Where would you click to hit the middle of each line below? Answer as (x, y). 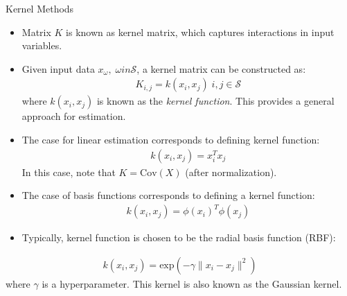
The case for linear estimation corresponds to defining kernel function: (171, 139)
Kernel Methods (40, 8)
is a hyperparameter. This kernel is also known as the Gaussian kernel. (192, 283)
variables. (42, 45)
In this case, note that (69, 172)
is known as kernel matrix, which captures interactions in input (200, 32)
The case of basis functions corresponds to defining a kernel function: (168, 195)
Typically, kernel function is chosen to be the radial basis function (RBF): (179, 237)
